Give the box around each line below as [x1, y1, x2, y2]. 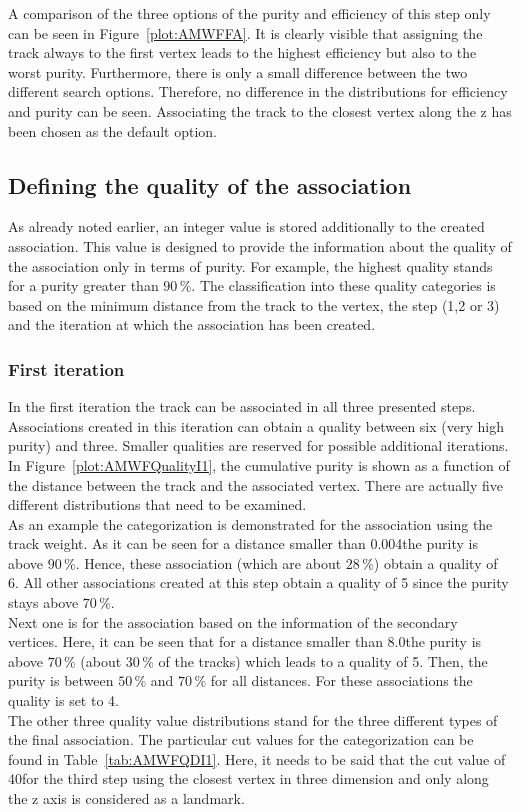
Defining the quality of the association [8, 169, 412, 200]
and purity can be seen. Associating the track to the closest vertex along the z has [8, 100, 512, 121]
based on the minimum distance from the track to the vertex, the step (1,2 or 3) [8, 294, 500, 315]
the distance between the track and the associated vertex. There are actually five [8, 474, 503, 495]
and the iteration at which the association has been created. [8, 314, 376, 335]
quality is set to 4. [8, 690, 119, 711]
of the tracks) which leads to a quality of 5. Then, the [158, 650, 488, 671]
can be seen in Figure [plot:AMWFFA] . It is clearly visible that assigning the [8, 22, 483, 43]
